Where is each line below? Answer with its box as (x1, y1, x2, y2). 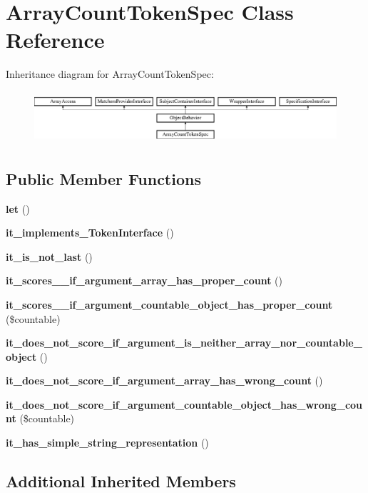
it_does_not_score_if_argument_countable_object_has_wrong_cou (6, 397, 363, 412)
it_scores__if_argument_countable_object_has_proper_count (6, 297, 333, 312)
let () (6, 201, 30, 216)
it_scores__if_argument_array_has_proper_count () (6, 273, 282, 288)
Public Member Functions (6, 167, 201, 189)
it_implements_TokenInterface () (6, 225, 174, 240)
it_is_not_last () (6, 249, 93, 264)
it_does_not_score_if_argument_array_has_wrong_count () (6, 373, 323, 388)
